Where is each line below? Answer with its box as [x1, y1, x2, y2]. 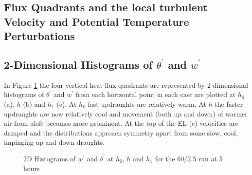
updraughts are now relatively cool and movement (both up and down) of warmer [4, 108, 248, 118]
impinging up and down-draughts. [4, 137, 105, 147]
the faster [215, 98, 243, 109]
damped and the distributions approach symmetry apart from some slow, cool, [4, 127, 238, 137]
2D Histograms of [23, 153, 76, 163]
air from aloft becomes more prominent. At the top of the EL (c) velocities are [4, 118, 238, 128]
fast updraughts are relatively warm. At [88, 98, 206, 109]
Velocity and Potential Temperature [4, 14, 189, 29]
